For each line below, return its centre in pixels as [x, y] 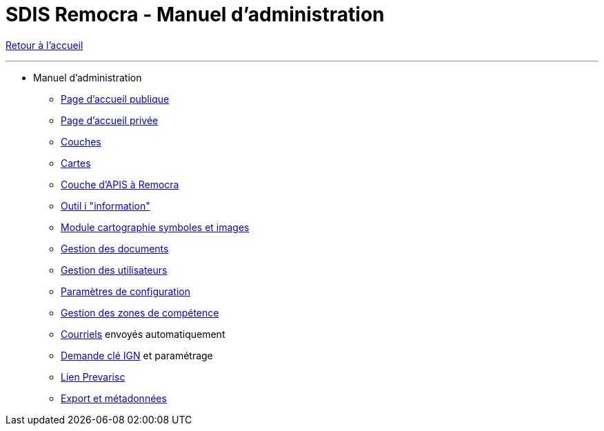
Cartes [76, 163]
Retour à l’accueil [44, 45]
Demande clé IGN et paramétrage [137, 355]
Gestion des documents [115, 248]
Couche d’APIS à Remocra [120, 184]
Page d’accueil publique [115, 99]
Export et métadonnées [114, 398]
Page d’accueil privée [110, 120]
